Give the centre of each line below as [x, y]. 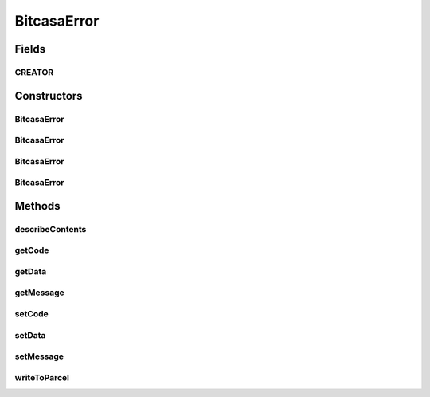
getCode [32, 250]
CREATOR [34, 72]
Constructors [49, 96]
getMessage [40, 293]
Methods [37, 206]
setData [30, 335]
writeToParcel [42, 377]
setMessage [39, 356]
